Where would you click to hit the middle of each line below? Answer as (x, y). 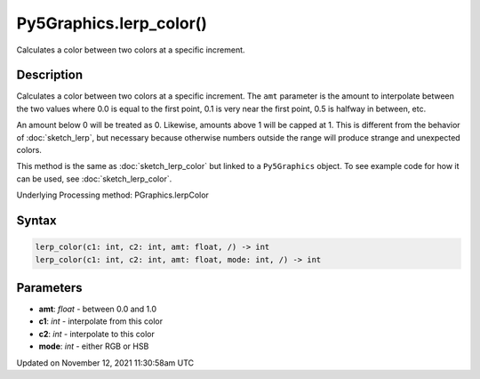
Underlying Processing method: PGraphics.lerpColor (112, 195)
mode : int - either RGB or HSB (94, 346)
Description (50, 75)
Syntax (36, 221)
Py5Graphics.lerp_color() (112, 23)
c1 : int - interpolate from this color (101, 321)
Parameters (49, 288)
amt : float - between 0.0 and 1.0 (98, 309)
